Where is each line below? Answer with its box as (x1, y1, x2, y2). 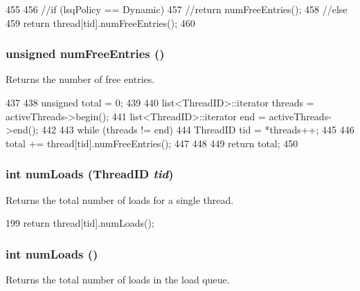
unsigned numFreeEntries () (6, 45, 165, 62)
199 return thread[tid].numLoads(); (6, 216, 154, 230)
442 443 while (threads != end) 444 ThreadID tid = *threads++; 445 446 (42, 122, 354, 137)
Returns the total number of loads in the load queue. (6, 272, 230, 286)
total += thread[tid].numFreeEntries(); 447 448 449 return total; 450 (6, 135, 298, 150)
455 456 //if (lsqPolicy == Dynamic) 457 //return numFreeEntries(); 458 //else (6, 2, 348, 16)
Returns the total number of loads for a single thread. (6, 192, 234, 207)
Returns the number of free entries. (6, 72, 155, 86)
